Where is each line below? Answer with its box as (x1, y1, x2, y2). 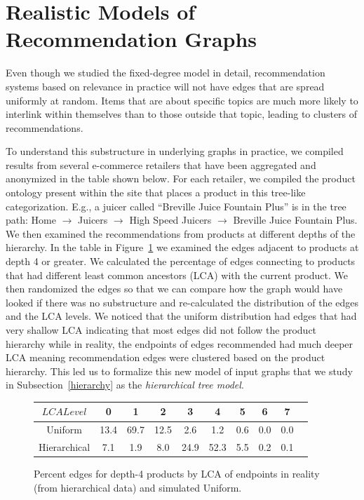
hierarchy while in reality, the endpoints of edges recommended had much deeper (6, 336, 353, 351)
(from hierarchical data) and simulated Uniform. (34, 480, 242, 494)
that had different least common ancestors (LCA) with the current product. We (6, 267, 348, 282)
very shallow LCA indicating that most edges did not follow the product (6, 323, 317, 337)
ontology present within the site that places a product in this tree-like (6, 185, 306, 200)
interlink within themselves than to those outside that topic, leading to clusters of (6, 107, 358, 121)
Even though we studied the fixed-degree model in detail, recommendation (6, 65, 325, 80)
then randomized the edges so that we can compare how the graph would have (6, 281, 343, 296)
